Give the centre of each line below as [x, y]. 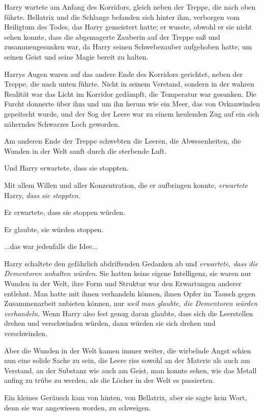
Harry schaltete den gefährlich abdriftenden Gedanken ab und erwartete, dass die [131, 263]
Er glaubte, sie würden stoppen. [54, 229]
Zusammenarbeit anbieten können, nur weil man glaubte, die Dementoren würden [131, 303]
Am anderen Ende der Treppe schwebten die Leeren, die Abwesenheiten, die [123, 141]
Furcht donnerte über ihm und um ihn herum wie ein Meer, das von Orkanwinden [132, 104]
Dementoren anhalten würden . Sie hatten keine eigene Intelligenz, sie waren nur [128, 273]
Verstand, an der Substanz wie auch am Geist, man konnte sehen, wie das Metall [130, 370]
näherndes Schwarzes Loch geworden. [62, 123]
